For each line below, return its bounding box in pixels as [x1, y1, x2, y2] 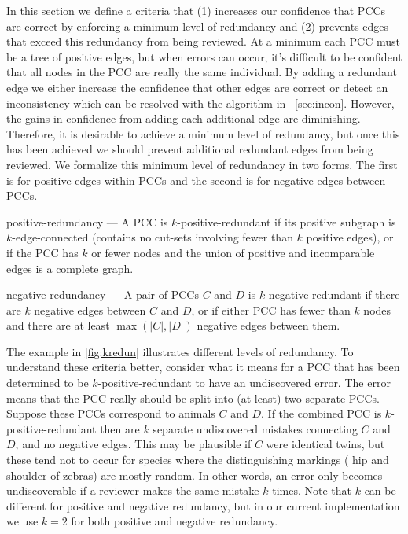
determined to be [6, 374, 89, 391]
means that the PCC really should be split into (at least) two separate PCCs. [6, 389, 380, 406]
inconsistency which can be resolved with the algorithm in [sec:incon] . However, [6, 94, 395, 111]
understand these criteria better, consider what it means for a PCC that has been [6, 359, 400, 375]
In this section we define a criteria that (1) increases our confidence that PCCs [6, 2, 386, 18]
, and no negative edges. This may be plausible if [15, 436, 252, 452]
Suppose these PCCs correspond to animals [6, 405, 215, 422]
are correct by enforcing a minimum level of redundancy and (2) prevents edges [6, 17, 389, 34]
